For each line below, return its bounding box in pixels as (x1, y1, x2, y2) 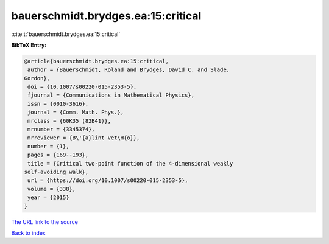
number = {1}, (27, 143, 69, 150)
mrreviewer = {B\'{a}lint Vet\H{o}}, (27, 134, 140, 141)
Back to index (11, 229, 46, 237)
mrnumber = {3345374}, (27, 126, 96, 133)
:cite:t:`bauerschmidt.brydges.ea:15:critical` (11, 30, 121, 38)
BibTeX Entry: (11, 41, 47, 49)
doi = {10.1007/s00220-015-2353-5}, (27, 83, 137, 91)
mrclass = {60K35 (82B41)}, (27, 117, 111, 124)
